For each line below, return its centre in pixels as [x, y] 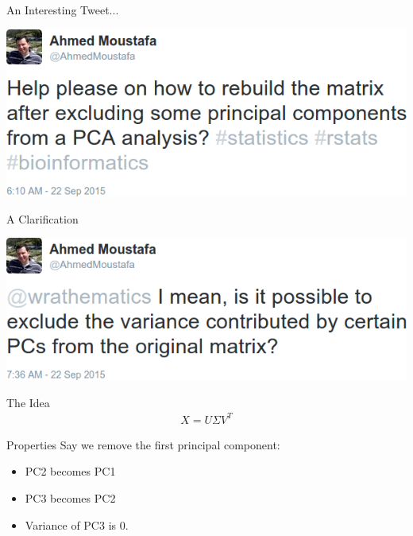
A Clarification [42, 218]
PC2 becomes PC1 [70, 471]
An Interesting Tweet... [63, 10]
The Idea [28, 402]
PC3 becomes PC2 [70, 497]
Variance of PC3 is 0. [77, 524]
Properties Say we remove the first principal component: [143, 444]
